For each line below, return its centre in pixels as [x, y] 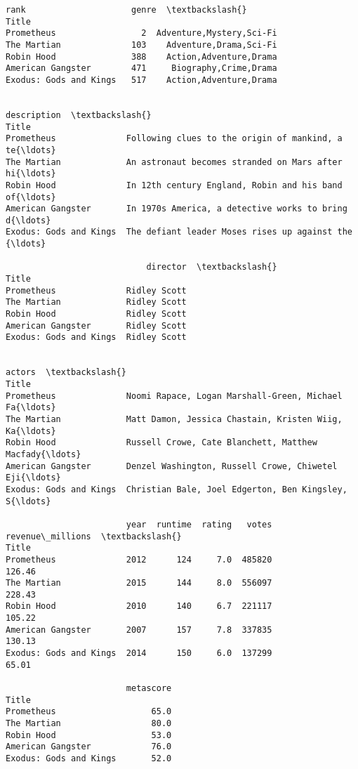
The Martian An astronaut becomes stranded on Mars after [174, 162]
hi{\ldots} [31, 174]
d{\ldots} [28, 220]
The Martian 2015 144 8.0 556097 [139, 583]
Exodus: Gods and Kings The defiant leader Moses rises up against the [179, 232]
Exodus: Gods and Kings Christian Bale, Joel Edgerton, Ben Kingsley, [177, 489]
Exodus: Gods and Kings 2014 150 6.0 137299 [139, 653]
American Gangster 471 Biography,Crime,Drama [141, 68]
